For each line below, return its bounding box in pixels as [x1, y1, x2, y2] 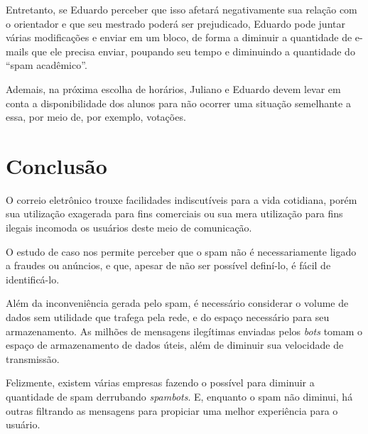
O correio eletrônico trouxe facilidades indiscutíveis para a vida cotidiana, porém [6, 192, 357, 207]
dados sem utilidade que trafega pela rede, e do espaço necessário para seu [6, 310, 330, 325]
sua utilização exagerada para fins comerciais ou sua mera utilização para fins [6, 206, 343, 221]
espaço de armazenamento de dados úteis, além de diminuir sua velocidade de [6, 337, 344, 352]
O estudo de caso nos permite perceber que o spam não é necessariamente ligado [6, 244, 357, 259]
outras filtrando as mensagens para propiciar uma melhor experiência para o [6, 403, 338, 418]
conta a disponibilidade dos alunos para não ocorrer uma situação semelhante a [6, 95, 351, 110]
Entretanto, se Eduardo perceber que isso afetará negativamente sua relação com [6, 2, 357, 16]
